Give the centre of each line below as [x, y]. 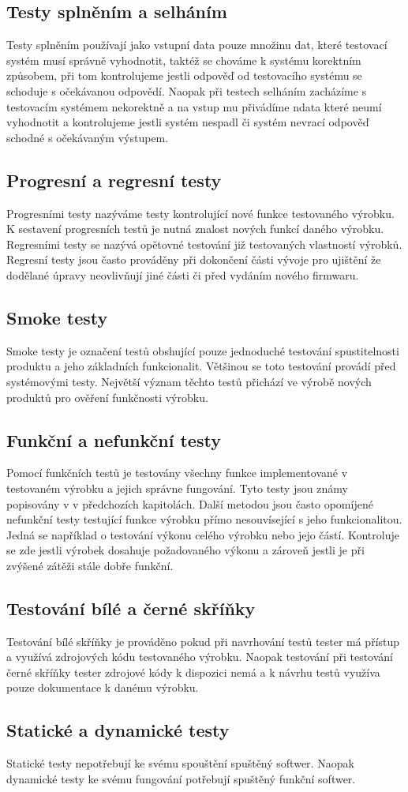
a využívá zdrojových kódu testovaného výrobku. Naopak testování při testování [200, 657]
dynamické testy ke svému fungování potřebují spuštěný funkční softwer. [181, 778]
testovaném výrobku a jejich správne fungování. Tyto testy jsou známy [177, 488]
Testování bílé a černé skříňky [131, 608]
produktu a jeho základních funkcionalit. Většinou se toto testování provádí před [201, 366]
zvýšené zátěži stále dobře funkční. [90, 565]
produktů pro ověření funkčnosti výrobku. [107, 397]
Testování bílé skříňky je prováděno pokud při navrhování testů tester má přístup [203, 641]
